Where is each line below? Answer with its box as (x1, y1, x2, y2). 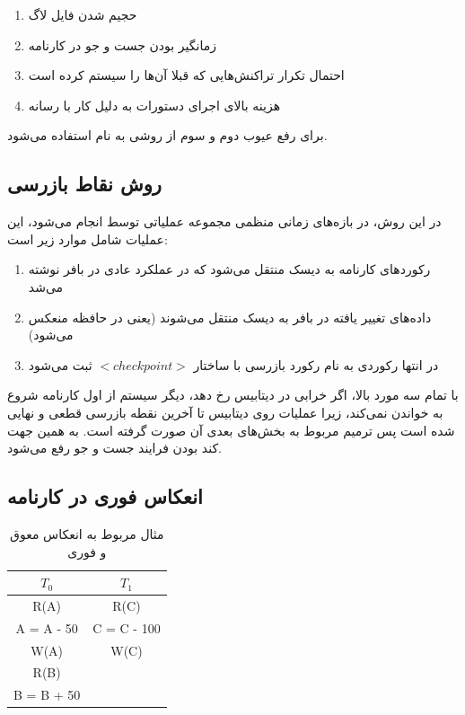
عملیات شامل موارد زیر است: (7, 229, 168, 248)
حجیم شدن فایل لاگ (28, 5, 137, 23)
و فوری (67, 542, 107, 561)
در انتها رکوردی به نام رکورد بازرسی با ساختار (193, 355, 439, 374)
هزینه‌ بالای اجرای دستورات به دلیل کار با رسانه (28, 95, 281, 114)
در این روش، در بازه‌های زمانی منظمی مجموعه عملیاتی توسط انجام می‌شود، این (7, 212, 442, 231)
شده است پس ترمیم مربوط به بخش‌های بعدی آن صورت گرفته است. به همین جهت (7, 420, 455, 439)
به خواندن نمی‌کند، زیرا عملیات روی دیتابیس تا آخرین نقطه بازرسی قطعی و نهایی (7, 402, 443, 421)
